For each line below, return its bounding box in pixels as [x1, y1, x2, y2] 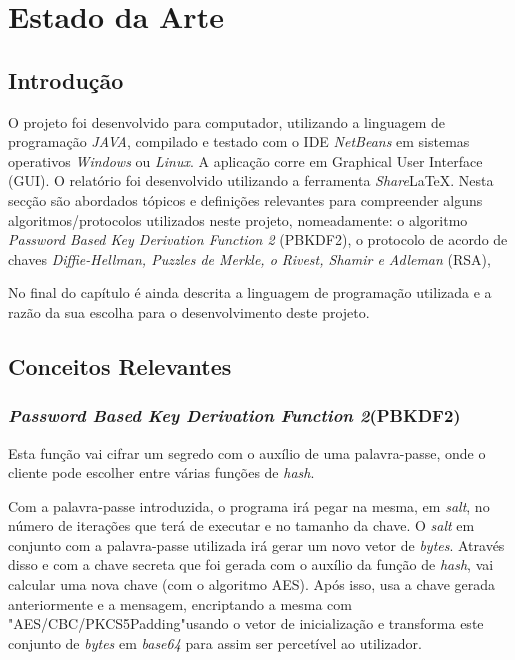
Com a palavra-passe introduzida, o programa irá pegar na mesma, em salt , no [8, 495, 490, 516]
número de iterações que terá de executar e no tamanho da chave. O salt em [8, 515, 475, 536]
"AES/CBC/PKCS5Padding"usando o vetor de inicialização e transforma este [8, 613, 484, 634]
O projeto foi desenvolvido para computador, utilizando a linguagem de [8, 111, 445, 132]
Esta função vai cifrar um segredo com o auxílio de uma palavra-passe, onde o [8, 442, 486, 463]
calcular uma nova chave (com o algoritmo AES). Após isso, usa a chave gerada [8, 574, 496, 595]
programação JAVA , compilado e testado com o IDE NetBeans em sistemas [8, 131, 470, 152]
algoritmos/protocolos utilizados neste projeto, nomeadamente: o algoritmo [8, 209, 468, 230]
